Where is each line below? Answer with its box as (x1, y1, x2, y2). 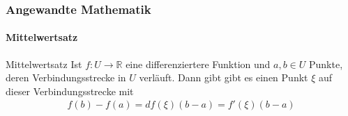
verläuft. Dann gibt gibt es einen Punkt (139, 70, 308, 85)
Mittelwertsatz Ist (6, 56, 82, 71)
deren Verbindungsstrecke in (6, 70, 126, 85)
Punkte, (309, 56, 343, 71)
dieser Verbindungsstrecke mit (6, 83, 134, 98)
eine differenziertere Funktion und (126, 56, 271, 71)
